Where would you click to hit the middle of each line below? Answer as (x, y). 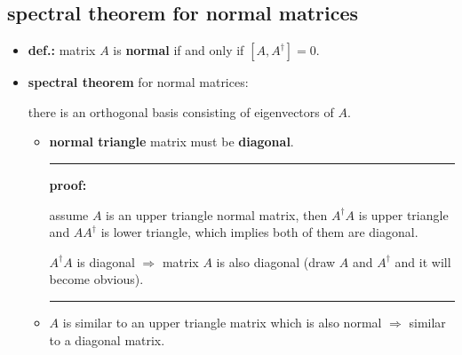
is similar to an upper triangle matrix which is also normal (222, 322)
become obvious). (96, 279)
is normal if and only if (179, 50)
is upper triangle (403, 214)
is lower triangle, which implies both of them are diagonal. (259, 232)
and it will (423, 261)
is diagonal (106, 261)
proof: (68, 184)
